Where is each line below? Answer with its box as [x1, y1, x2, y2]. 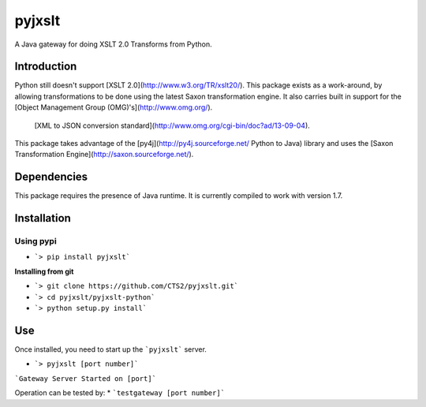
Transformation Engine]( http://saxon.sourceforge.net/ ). [14, 150, 194, 159]
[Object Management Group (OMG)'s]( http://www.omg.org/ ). [14, 103, 213, 112]
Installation [14, 211, 71, 225]
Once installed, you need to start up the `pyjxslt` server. [14, 344, 207, 354]
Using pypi [14, 236, 57, 247]
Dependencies [14, 170, 88, 184]
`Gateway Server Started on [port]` [14, 374, 157, 383]
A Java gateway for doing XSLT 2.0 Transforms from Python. [14, 39, 212, 49]
